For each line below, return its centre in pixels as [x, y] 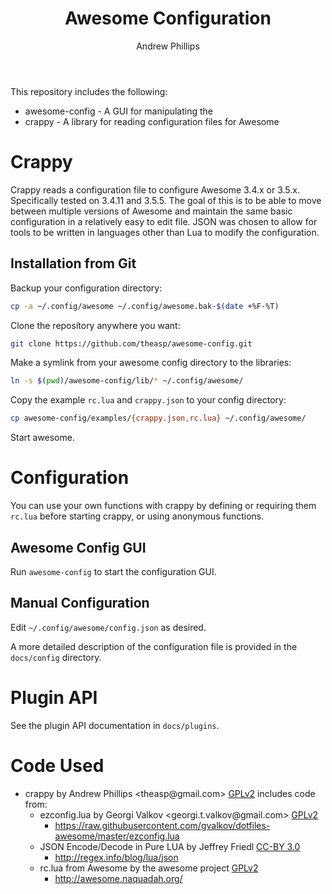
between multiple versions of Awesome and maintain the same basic [151, 211]
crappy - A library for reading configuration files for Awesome [152, 121]
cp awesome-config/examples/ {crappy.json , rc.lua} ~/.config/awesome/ [158, 418]
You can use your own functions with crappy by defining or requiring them [163, 506]
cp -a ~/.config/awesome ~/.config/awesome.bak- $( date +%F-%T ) [145, 306]
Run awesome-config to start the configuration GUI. [113, 571]
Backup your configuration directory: [86, 288]
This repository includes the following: [89, 91]
